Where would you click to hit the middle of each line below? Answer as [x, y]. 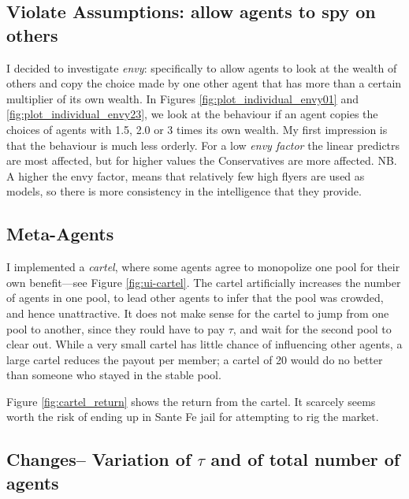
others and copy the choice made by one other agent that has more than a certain [204, 83]
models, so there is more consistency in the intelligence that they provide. [184, 191]
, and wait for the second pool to [312, 328]
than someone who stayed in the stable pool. [114, 375]
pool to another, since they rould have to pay [116, 328]
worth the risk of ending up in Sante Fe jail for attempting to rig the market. [193, 417]
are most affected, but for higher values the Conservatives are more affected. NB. [202, 160]
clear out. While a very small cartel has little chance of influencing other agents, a [204, 344]
